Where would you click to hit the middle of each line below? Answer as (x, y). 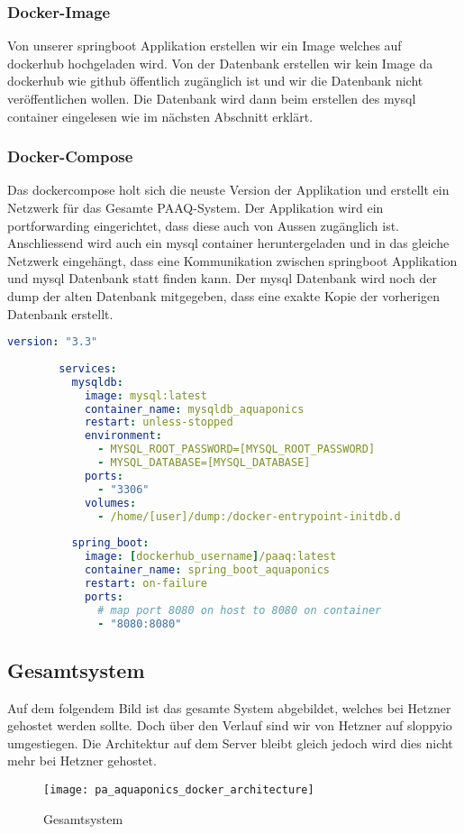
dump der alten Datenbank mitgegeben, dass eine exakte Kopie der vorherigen (224, 295)
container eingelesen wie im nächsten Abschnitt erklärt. (160, 116)
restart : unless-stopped (159, 422)
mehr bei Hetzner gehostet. (82, 761)
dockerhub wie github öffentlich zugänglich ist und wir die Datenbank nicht (215, 81)
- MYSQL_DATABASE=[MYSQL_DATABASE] (204, 463)
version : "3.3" (53, 342)
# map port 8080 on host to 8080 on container (240, 610)
